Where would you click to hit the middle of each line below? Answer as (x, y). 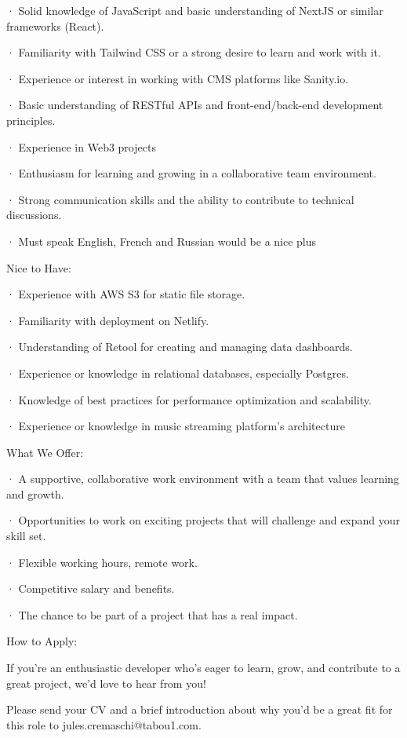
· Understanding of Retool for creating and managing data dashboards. (180, 347)
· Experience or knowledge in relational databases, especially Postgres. (178, 373)
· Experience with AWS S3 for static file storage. (126, 294)
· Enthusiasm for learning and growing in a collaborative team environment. (191, 173)
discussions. (34, 215)
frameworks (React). (55, 26)
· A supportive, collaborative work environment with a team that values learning (203, 479)
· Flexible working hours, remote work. (102, 562)
